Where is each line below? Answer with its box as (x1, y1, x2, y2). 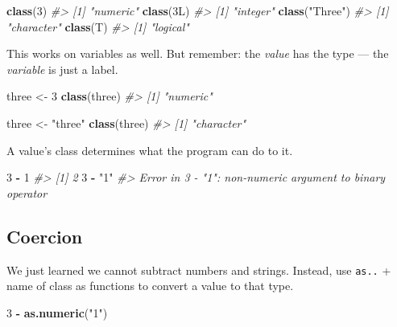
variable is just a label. (6, 60, 118, 77)
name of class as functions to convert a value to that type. (6, 277, 294, 294)
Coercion (6, 223, 83, 248)
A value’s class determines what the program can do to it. (6, 141, 293, 158)
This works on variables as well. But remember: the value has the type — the (6, 45, 389, 62)
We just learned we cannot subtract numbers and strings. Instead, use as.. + (6, 261, 391, 278)
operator (6, 184, 48, 201)
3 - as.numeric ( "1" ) (6, 304, 108, 321)
